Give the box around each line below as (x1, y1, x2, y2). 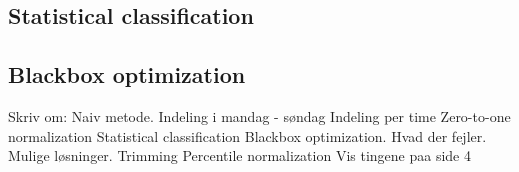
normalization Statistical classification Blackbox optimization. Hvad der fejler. (8, 125, 487, 146)
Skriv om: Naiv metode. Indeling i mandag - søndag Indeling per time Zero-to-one (8, 105, 511, 126)
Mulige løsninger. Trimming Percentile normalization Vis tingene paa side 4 (8, 145, 471, 166)
